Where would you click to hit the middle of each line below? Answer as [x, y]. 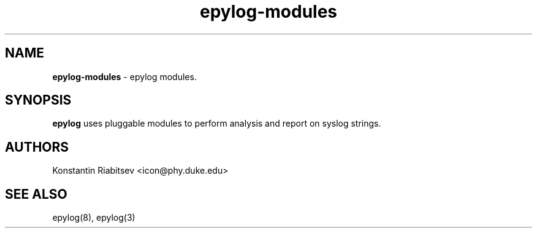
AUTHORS [37, 147]
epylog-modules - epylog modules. [124, 76]
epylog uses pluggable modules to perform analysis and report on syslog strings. [217, 124]
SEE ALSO [36, 194]
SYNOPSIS [38, 100]
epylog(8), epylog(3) [94, 218]
